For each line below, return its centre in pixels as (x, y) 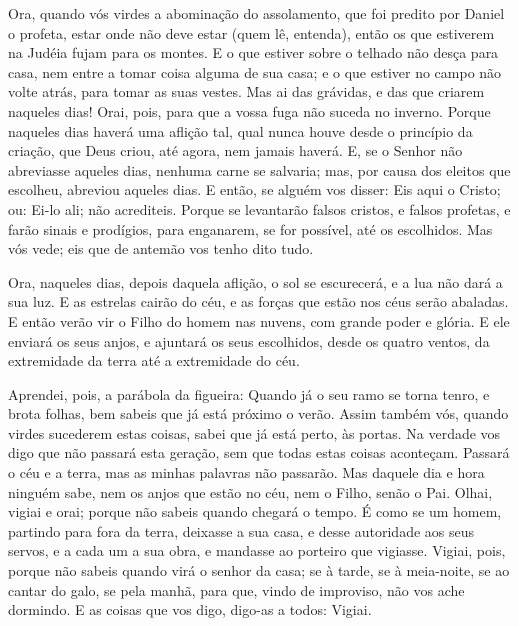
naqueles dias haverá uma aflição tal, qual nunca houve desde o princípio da (240, 130)
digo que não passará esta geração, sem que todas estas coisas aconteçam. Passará (259, 452)
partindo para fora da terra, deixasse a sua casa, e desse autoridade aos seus (241, 530)
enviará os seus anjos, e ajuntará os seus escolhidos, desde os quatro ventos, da (249, 340)
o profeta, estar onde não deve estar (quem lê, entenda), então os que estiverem (251, 32)
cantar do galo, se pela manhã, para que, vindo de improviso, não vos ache (236, 589)
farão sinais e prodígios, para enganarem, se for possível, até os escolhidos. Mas (250, 228)
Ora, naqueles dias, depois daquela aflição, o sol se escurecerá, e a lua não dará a (255, 281)
